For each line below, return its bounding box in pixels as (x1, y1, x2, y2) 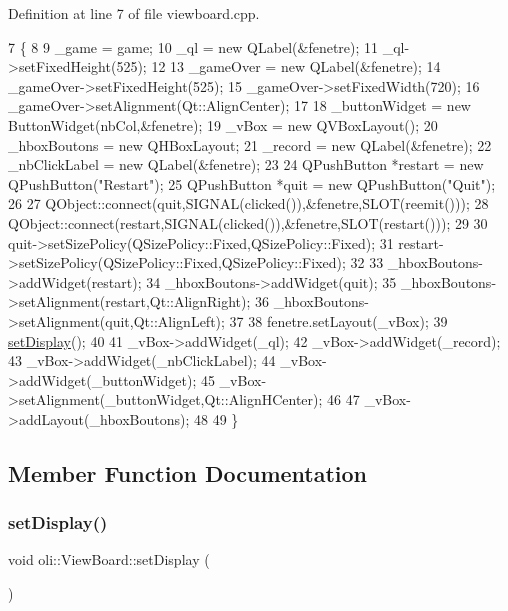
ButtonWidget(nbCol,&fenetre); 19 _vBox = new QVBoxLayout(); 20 (8, 114, 438, 135)
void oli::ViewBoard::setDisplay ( (8, 549, 210, 570)
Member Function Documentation (8, 457, 368, 488)
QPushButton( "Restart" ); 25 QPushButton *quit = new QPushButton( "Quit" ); (8, 173, 496, 194)
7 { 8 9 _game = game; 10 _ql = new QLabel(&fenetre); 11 (8, 36, 379, 57)
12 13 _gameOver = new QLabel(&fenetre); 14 (151, 56, 441, 77)
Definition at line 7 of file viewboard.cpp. (8, 3, 260, 23)
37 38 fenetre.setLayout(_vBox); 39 (229, 310, 448, 331)
